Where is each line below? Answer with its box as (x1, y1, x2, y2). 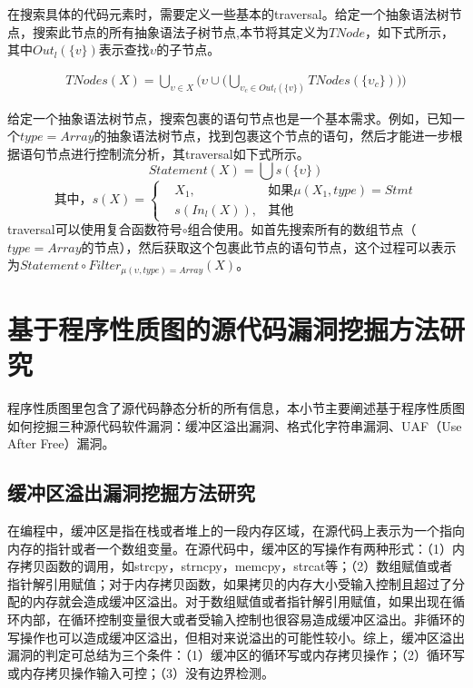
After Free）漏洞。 (7, 434, 115, 453)
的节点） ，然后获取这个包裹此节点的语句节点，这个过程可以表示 (81, 237, 457, 256)
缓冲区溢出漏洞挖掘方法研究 (7, 478, 255, 506)
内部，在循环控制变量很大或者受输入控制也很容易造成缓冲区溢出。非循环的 (19, 609, 465, 628)
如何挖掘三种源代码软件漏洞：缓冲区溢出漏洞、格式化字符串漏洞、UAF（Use (7, 416, 462, 435)
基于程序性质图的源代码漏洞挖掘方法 (7, 310, 440, 347)
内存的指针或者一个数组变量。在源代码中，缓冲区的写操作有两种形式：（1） (7, 538, 452, 557)
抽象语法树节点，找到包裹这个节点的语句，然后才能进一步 (106, 126, 450, 145)
